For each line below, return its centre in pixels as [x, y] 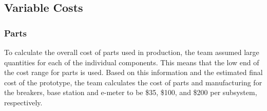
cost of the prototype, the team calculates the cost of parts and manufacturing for [133, 82]
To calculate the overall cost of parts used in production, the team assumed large [132, 52]
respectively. [23, 102]
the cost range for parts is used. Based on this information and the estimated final [133, 72]
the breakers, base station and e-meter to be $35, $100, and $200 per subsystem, [131, 92]
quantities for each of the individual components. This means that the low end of [132, 62]
